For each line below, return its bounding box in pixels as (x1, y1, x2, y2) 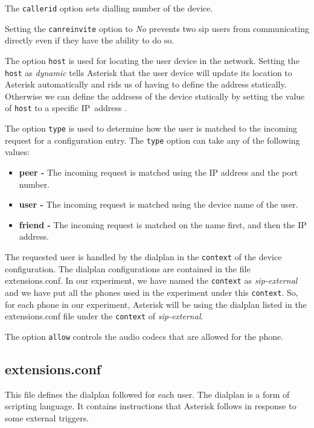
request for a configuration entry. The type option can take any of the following (5, 133, 300, 146)
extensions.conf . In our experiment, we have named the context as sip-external (5, 274, 298, 287)
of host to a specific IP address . (5, 101, 127, 114)
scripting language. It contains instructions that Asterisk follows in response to (5, 400, 296, 412)
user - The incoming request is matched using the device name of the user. (19, 198, 298, 211)
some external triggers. (5, 411, 89, 424)
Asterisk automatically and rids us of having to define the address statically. (5, 78, 287, 91)
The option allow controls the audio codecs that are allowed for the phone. (5, 330, 284, 342)
